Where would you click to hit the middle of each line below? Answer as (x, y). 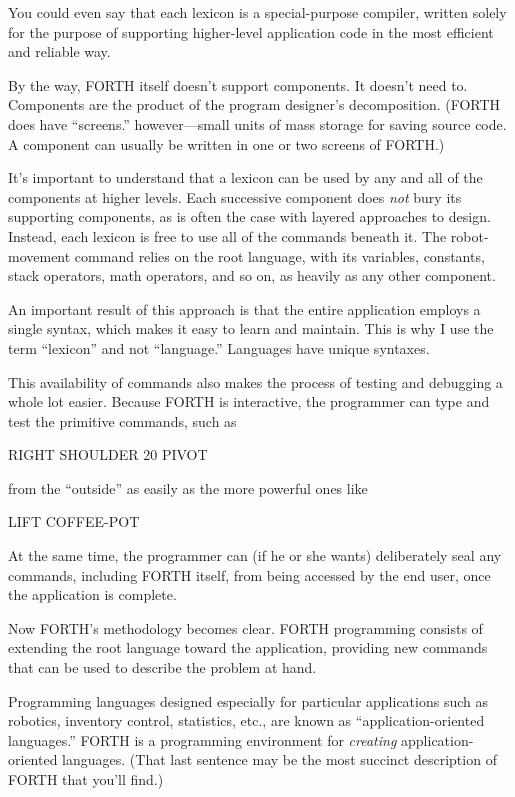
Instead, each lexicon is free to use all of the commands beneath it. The (227, 235)
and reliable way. (59, 51)
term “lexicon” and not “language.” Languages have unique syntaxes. (219, 347)
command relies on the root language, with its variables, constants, (279, 255)
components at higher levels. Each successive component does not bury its (235, 196)
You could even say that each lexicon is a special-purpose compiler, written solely (257, 12)
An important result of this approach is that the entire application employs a (244, 308)
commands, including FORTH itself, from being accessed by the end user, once (249, 574)
